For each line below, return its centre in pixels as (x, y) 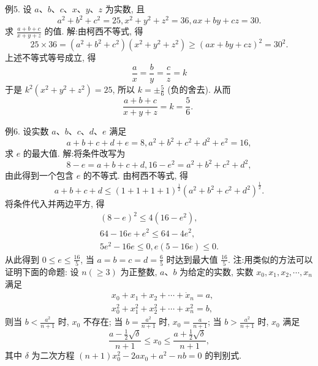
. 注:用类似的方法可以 (270, 259)
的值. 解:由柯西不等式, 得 (94, 31)
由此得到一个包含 (39, 175)
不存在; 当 (103, 321)
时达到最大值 (192, 259)
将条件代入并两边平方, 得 (55, 204)
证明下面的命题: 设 (42, 271)
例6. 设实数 (27, 131)
